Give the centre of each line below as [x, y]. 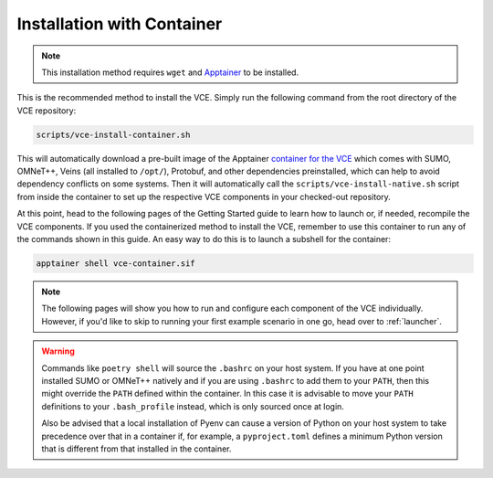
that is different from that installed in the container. [136, 449]
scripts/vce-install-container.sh [113, 134]
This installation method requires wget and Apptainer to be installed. [170, 72]
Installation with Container [120, 24]
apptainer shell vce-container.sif [115, 264]
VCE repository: [47, 111]
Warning [58, 351]
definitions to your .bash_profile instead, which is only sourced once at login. [193, 406]
